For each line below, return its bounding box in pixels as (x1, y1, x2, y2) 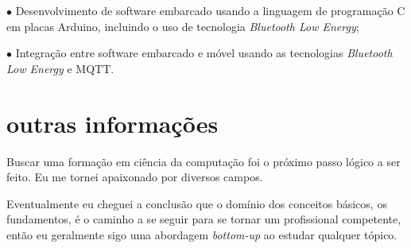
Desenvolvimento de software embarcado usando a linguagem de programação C (15, 2, 405, 18)
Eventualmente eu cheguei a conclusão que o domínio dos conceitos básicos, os (6, 195, 387, 211)
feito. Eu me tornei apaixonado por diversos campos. (6, 169, 263, 185)
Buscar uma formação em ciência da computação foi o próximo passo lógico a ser (6, 153, 401, 169)
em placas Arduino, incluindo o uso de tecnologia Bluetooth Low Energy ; (6, 17, 359, 34)
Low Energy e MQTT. (6, 60, 114, 76)
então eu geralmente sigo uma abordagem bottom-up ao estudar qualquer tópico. (6, 226, 397, 242)
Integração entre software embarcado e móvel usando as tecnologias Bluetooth (15, 45, 393, 61)
